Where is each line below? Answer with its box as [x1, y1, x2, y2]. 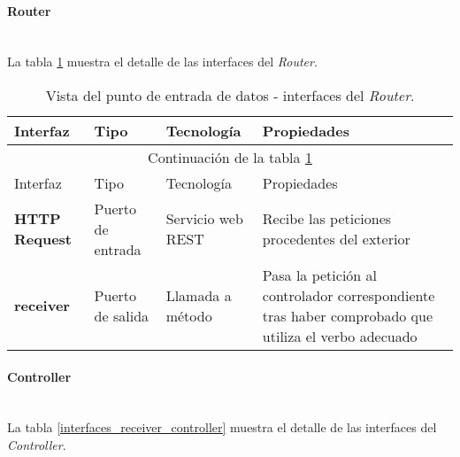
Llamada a [165, 284, 232, 306]
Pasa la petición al [262, 264, 378, 285]
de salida [94, 305, 149, 326]
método [165, 305, 212, 326]
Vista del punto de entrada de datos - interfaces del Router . [45, 84, 415, 105]
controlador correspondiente [262, 284, 435, 306]
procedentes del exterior [262, 228, 410, 250]
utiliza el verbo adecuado [262, 325, 418, 346]
